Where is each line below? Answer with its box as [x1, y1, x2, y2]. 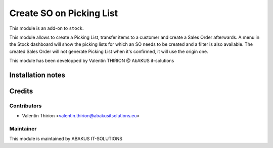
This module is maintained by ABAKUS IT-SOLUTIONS [9, 136, 122, 142]
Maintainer [9, 125, 37, 132]
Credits [9, 87, 33, 95]
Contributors [9, 102, 42, 109]
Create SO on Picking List [9, 8, 118, 19]
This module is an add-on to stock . [9, 25, 84, 31]
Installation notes [9, 70, 66, 79]
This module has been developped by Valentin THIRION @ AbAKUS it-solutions [9, 58, 174, 64]
